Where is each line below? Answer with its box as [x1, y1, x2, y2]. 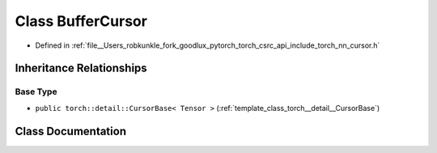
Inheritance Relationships [15, 62, 147, 75]
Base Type [15, 86, 57, 97]
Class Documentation [15, 124, 127, 138]
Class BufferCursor [15, 12, 147, 30]
